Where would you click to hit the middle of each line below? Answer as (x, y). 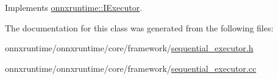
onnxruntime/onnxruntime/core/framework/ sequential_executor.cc (131, 68)
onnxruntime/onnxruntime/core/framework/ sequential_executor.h (129, 48)
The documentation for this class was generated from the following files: (139, 27)
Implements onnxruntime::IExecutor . (74, 7)
